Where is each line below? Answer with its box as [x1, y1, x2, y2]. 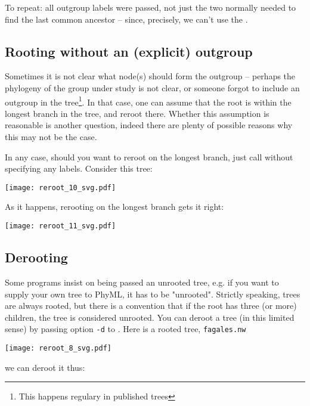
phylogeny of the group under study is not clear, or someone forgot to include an [5, 81, 300, 94]
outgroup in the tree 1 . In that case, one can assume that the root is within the [5, 94, 292, 108]
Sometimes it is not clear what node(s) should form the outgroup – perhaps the [5, 70, 296, 82]
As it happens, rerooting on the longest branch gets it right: [5, 200, 224, 213]
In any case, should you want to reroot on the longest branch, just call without [5, 150, 293, 163]
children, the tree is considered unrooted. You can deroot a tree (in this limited [5, 311, 294, 323]
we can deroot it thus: [5, 361, 85, 373]
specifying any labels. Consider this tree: [5, 162, 153, 175]
